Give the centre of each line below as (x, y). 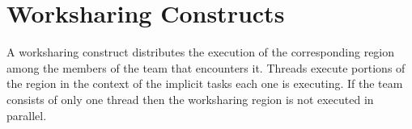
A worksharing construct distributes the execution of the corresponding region (201, 52)
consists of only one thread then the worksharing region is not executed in (190, 99)
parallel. (27, 115)
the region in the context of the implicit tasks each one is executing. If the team (205, 83)
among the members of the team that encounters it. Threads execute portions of (206, 67)
